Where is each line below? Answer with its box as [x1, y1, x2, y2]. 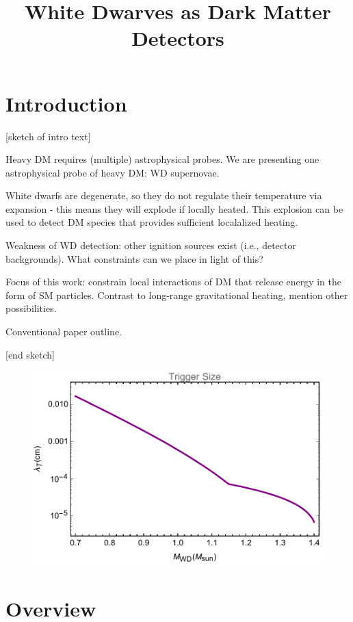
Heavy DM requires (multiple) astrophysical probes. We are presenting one [5, 152, 319, 166]
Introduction [5, 89, 127, 117]
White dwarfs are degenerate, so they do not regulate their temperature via [5, 188, 322, 203]
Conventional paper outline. [5, 324, 122, 339]
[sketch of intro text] [5, 129, 91, 143]
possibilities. [5, 301, 57, 315]
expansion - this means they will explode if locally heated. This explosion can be [5, 201, 343, 216]
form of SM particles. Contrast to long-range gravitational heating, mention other [5, 287, 348, 302]
